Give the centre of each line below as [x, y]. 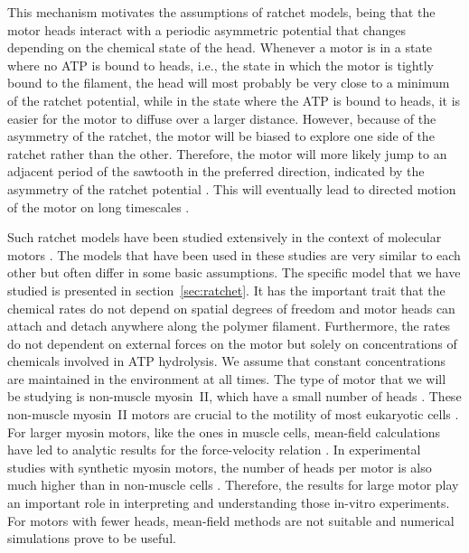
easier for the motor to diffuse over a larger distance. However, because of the [222, 118]
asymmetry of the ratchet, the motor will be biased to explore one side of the [221, 136]
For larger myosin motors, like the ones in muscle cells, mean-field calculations [224, 431]
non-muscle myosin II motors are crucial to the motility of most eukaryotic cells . [233, 414]
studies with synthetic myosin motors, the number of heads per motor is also [220, 467]
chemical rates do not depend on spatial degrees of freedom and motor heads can [231, 308]
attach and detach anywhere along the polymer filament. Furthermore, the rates [229, 326]
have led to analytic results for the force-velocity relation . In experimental [214, 450]
